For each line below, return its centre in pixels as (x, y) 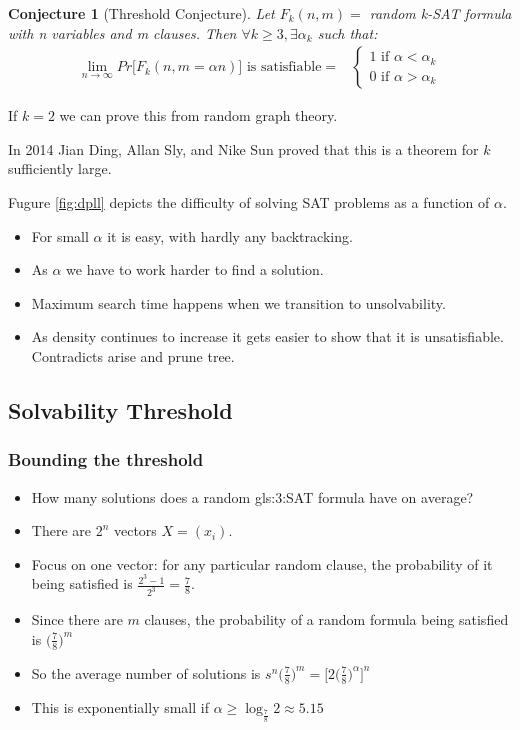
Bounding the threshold (106, 459)
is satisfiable (284, 67)
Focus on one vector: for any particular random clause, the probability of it (262, 563)
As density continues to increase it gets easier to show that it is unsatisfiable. (267, 336)
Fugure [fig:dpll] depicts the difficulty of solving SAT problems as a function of (249, 202)
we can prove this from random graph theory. (198, 115)
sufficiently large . (60, 168)
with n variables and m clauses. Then (122, 32)
